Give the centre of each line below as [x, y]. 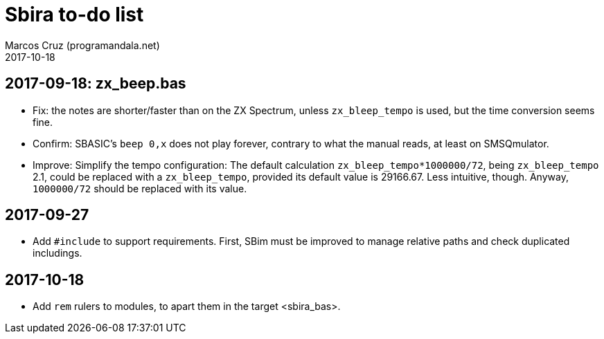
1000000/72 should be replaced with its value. [140, 188]
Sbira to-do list [74, 15]
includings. [57, 253]
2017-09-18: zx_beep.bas [96, 84]
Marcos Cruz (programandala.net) [82, 45]
